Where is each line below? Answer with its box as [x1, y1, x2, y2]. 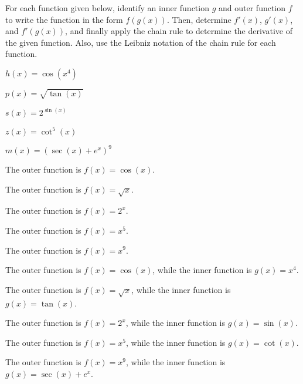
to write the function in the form [5, 13, 123, 25]
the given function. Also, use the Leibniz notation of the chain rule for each [5, 36, 276, 48]
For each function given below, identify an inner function [5, 2, 209, 14]
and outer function [219, 2, 286, 14]
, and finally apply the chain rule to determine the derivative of [65, 25, 292, 37]
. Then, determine [166, 13, 231, 25]
